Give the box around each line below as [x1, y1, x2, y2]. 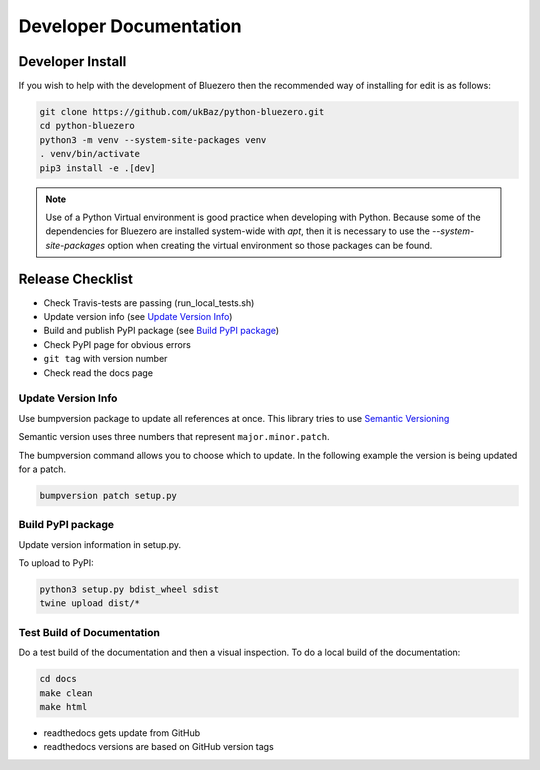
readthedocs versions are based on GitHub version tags [43, 741, 274, 753]
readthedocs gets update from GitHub [43, 726, 201, 739]
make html [39, 701, 88, 712]
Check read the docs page [43, 366, 154, 379]
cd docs [39, 673, 77, 685]
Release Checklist [18, 270, 134, 287]
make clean [39, 687, 93, 699]
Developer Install [18, 53, 127, 70]
